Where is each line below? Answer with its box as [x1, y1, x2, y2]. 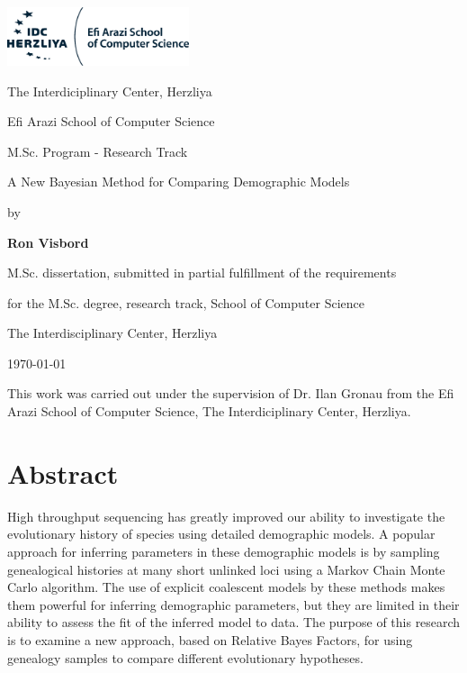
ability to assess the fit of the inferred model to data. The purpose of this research [7, 613, 461, 632]
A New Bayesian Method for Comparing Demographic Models [7, 172, 350, 191]
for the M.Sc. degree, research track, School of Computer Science [7, 293, 364, 312]
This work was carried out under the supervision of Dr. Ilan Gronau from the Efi [7, 384, 454, 403]
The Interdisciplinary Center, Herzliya [7, 323, 218, 342]
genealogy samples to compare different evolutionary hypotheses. [7, 648, 364, 667]
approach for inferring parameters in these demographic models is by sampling [7, 541, 440, 560]
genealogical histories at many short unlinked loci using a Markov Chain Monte [7, 559, 445, 578]
